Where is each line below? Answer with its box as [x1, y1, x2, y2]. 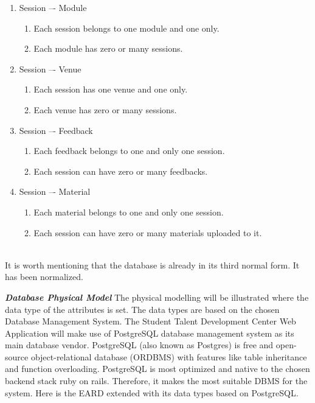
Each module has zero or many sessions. [33, 42, 183, 55]
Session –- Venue [19, 62, 81, 75]
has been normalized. [5, 270, 83, 283]
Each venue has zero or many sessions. [33, 103, 177, 116]
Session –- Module [19, 1, 87, 13]
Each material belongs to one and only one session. [33, 205, 224, 218]
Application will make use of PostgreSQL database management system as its [5, 326, 294, 339]
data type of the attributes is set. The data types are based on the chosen [5, 303, 280, 315]
